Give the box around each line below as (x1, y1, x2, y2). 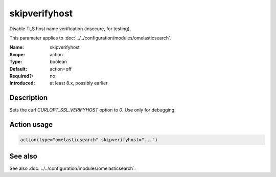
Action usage (9, 120, 53, 129)
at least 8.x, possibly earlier (50, 80, 108, 86)
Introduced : (9, 80, 35, 86)
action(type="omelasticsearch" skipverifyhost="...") (20, 137, 158, 143)
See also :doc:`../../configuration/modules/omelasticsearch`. (9, 165, 136, 171)
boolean (50, 59, 67, 65)
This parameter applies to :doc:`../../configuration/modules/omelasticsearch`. (9, 35, 172, 41)
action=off (50, 65, 72, 72)
